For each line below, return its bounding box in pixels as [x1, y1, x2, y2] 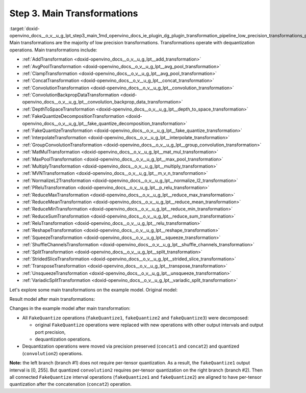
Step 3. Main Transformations [9, 8, 138, 19]
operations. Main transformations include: [9, 46, 97, 53]
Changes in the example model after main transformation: [9, 305, 131, 311]
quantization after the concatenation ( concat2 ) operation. [9, 381, 132, 387]
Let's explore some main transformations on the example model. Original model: [9, 286, 178, 293]
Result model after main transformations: [9, 296, 95, 302]
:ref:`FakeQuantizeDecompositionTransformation [22, 113, 124, 119]
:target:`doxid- [9, 25, 40, 32]
